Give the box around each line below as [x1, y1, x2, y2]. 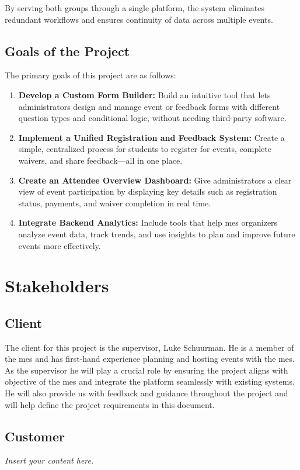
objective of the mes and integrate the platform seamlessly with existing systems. [5, 375, 295, 388]
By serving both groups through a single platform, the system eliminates [5, 2, 264, 13]
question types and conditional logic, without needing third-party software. [18, 112, 287, 124]
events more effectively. [18, 239, 101, 251]
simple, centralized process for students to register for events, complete [18, 143, 271, 155]
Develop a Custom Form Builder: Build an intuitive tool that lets [18, 88, 271, 101]
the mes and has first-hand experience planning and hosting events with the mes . [5, 352, 295, 365]
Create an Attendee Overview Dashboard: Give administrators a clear [18, 174, 292, 186]
